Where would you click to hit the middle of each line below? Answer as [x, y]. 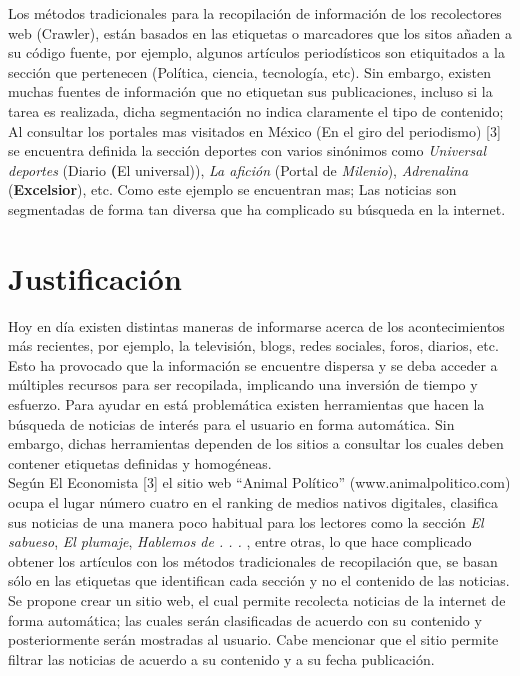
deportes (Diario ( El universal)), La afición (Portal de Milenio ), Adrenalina [238, 169]
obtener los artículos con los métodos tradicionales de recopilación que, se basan [253, 560]
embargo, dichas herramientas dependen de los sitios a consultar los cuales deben [256, 443]
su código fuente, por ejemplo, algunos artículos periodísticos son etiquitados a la [256, 52]
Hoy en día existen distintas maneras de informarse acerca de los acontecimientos [256, 325]
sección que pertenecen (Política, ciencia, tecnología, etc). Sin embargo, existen [249, 71]
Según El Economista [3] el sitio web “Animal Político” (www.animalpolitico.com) [259, 482]
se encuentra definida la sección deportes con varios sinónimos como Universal [247, 150]
